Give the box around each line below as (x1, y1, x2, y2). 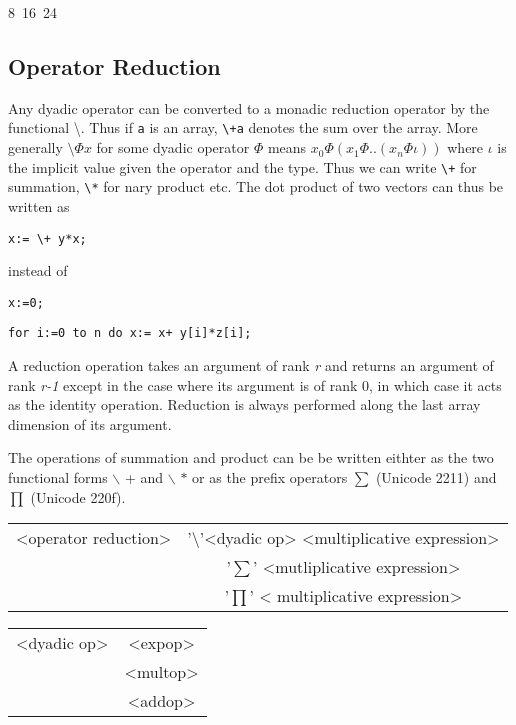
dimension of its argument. (8, 413, 172, 434)
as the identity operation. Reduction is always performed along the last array (8, 394, 481, 415)
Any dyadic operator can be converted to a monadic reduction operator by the (8, 97, 490, 118)
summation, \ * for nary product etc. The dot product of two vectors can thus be (8, 176, 504, 197)
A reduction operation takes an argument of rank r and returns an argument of (8, 355, 494, 376)
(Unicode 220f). (30, 486, 126, 507)
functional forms (8, 467, 108, 488)
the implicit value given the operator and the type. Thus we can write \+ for (8, 156, 477, 177)
